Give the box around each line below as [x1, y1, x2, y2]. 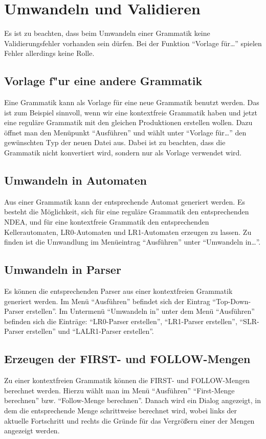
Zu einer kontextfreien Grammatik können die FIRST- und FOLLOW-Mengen [4, 375, 250, 386]
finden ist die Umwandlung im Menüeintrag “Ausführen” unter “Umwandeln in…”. [4, 236, 261, 247]
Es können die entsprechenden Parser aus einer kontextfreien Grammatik [4, 286, 233, 296]
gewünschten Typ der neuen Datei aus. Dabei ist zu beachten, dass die [4, 137, 226, 148]
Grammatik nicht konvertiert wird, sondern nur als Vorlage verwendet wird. [4, 147, 242, 158]
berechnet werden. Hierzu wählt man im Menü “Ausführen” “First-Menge [4, 385, 235, 395]
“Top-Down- [212, 295, 251, 306]
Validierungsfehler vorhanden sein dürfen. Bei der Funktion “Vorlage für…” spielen [4, 37, 262, 48]
